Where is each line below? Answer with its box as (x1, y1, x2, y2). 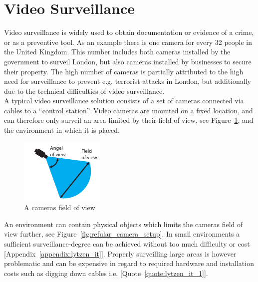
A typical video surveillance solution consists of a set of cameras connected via (4, 95, 244, 106)
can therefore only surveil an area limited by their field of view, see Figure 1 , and (4, 115, 254, 125)
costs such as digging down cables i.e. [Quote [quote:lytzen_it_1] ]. (4, 268, 208, 278)
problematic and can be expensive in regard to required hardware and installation (4, 258, 254, 269)
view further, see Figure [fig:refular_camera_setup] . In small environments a (4, 229, 240, 239)
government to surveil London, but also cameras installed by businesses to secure (4, 56, 252, 66)
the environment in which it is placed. (4, 125, 120, 135)
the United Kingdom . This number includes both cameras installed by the (4, 46, 231, 57)
